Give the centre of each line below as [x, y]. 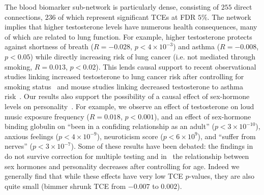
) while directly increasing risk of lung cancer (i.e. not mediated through [143, 56]
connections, [24, 17]
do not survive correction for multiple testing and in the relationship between [127, 156]
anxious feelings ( [32, 136]
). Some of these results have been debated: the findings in [162, 146]
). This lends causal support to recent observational [176, 66]
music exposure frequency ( [47, 116]
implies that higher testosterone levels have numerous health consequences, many [131, 27]
